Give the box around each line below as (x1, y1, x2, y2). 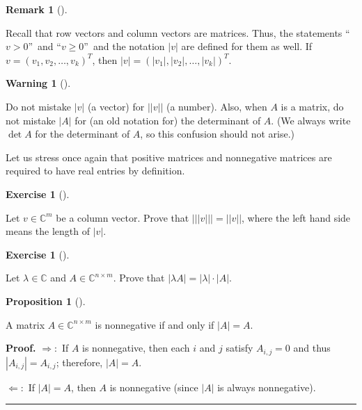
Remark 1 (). (6, 2, 68, 16)
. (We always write (271, 113, 351, 127)
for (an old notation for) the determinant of (74, 113, 261, 127)
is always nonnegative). (217, 379, 316, 394)
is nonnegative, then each (82, 341, 190, 355)
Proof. (6, 341, 36, 355)
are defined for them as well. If (181, 39, 313, 54)
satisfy (226, 341, 253, 355)
